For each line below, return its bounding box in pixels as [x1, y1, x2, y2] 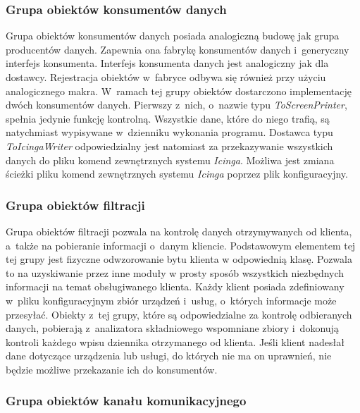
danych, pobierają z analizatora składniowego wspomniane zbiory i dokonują [6, 321, 339, 335]
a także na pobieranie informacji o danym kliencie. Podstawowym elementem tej [6, 238, 356, 252]
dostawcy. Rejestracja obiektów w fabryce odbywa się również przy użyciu [6, 70, 326, 84]
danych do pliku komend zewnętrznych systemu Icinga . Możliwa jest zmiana [6, 152, 335, 167]
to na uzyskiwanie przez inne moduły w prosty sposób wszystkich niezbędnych [6, 265, 345, 280]
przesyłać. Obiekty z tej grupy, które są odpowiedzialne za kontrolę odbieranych [6, 307, 352, 321]
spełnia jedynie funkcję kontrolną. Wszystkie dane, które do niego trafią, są [6, 111, 330, 125]
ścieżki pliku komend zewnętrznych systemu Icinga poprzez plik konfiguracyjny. [6, 166, 348, 181]
